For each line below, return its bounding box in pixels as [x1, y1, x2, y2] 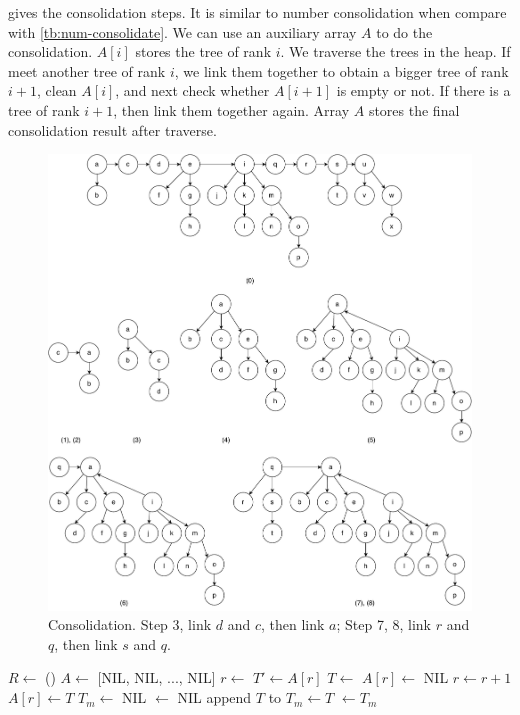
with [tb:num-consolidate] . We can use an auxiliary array [8, 21, 357, 42]
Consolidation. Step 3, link [48, 614, 212, 635]
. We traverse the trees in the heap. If [280, 41, 511, 62]
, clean [36, 80, 77, 101]
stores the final [368, 99, 460, 120]
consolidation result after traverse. [8, 119, 217, 140]
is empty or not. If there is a [336, 80, 511, 101]
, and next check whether [115, 80, 270, 101]
